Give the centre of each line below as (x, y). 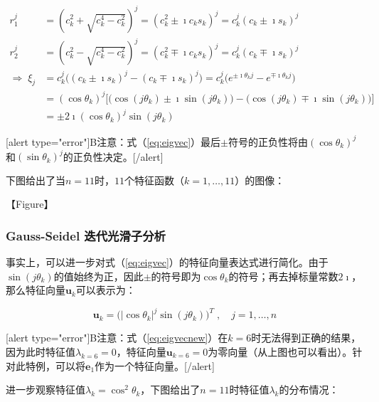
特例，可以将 (55, 365)
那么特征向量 (36, 290)
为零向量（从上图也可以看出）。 (280, 351)
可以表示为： (106, 290)
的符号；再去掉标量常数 (283, 276)
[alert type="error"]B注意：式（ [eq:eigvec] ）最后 (113, 141)
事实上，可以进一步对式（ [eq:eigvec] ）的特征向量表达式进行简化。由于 (167, 262)
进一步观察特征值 (46, 390)
